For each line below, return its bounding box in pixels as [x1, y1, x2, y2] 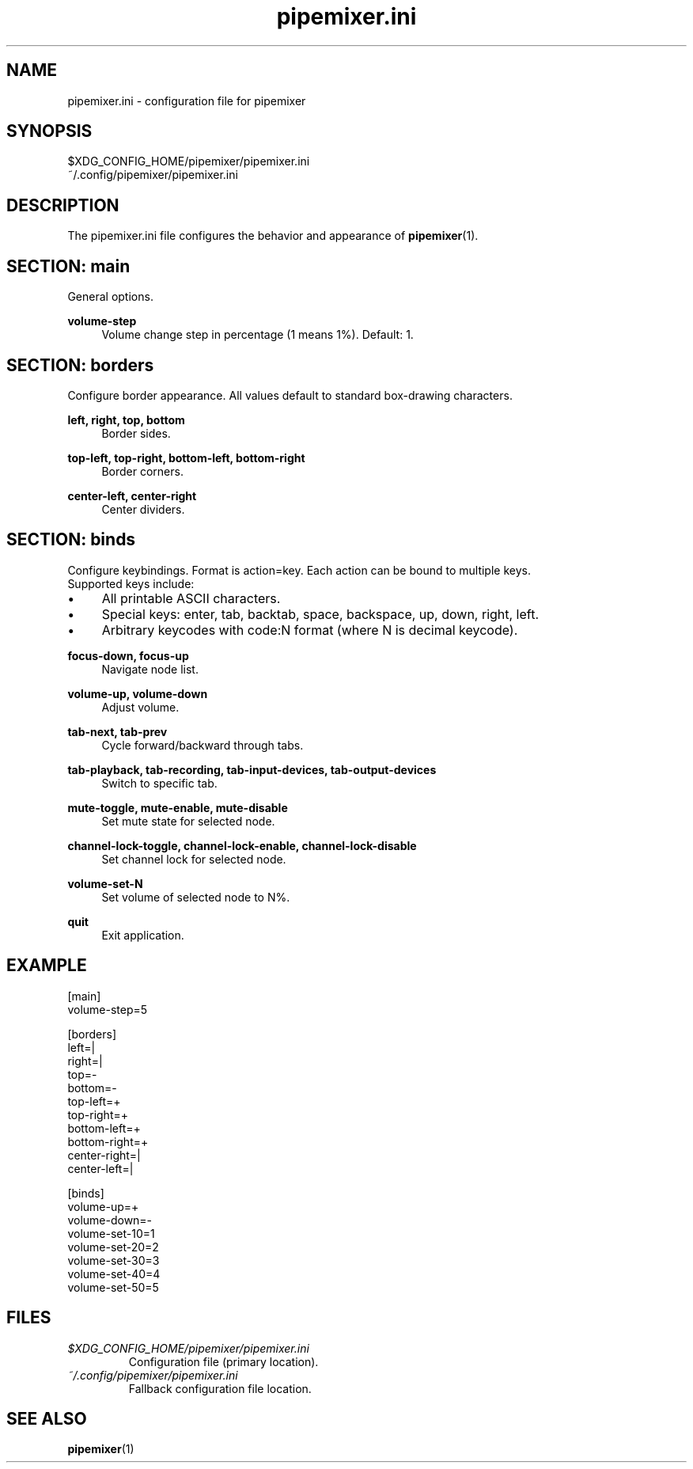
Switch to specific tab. [101, 776, 218, 790]
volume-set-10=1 [67, 1226, 155, 1240]
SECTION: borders [6, 355, 154, 375]
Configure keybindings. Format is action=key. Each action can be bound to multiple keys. [67, 563, 531, 577]
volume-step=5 [67, 1002, 148, 1016]
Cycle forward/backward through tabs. [101, 738, 304, 752]
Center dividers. [101, 502, 185, 516]
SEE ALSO [6, 1408, 87, 1429]
